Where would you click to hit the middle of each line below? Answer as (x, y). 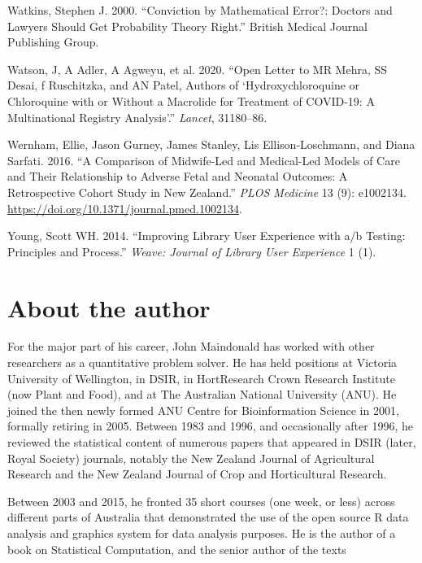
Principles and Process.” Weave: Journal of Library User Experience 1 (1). (192, 251)
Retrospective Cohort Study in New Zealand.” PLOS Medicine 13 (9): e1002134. (207, 192)
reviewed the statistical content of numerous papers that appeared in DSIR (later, (212, 442)
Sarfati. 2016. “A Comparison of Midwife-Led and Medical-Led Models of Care (204, 160)
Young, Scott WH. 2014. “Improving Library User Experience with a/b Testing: (207, 236)
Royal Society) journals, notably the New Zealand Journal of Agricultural (191, 458)
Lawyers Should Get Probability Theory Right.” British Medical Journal (187, 26)
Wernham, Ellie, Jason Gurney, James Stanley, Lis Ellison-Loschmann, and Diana (211, 144)
